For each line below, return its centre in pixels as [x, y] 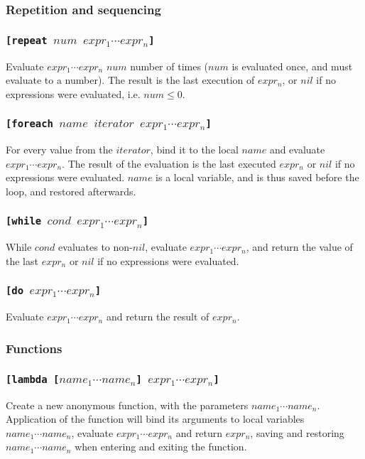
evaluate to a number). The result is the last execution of [130, 80]
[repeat [27, 40]
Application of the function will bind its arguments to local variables [155, 419]
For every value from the [59, 150]
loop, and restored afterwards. [71, 191]
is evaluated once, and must [292, 66]
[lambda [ [33, 379]
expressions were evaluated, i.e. [73, 93]
